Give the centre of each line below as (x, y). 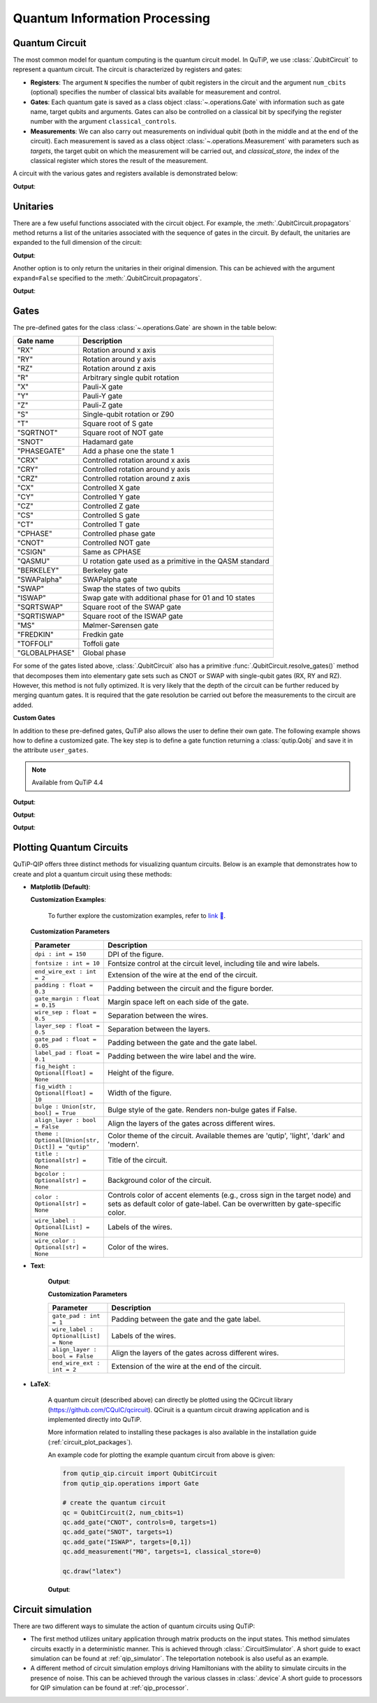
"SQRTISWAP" (41, 617)
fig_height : (55, 1066)
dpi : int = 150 (60, 954)
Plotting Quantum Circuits (71, 848)
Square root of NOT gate (123, 433)
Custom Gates (34, 718)
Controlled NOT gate (117, 543)
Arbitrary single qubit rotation (131, 378)
